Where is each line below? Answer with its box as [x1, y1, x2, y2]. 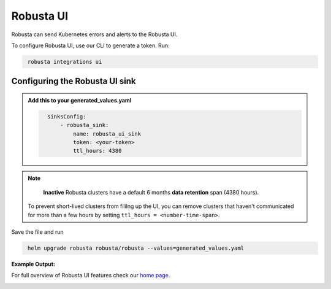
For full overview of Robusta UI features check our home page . [11, 272, 170, 279]
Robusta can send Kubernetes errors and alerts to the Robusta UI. [11, 31, 178, 38]
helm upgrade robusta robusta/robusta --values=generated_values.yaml [28, 245, 245, 252]
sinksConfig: [47, 113, 86, 120]
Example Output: [11, 260, 55, 268]
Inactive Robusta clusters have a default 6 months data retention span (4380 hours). [43, 188, 259, 196]
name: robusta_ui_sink [72, 130, 141, 137]
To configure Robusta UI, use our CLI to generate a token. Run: [11, 42, 170, 49]
